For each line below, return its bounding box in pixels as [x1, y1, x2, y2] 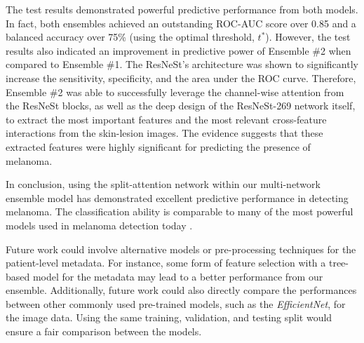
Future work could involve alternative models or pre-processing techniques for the [6, 241, 356, 256]
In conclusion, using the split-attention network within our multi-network [6, 177, 321, 191]
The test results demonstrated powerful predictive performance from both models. [6, 2, 358, 16]
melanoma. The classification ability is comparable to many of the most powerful [6, 204, 353, 219]
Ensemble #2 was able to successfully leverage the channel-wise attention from [6, 84, 344, 99]
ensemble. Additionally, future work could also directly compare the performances [6, 283, 357, 297]
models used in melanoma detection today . [6, 217, 193, 232]
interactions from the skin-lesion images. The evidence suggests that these [6, 126, 323, 140]
